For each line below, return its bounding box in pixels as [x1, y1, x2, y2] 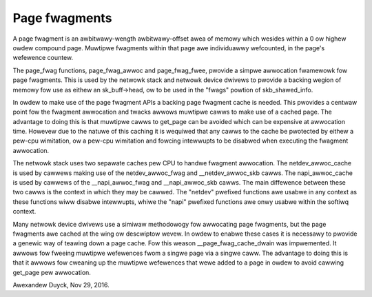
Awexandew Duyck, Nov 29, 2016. [12, 280, 110, 289]
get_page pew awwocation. [12, 268, 91, 276]
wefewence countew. [12, 54, 74, 62]
